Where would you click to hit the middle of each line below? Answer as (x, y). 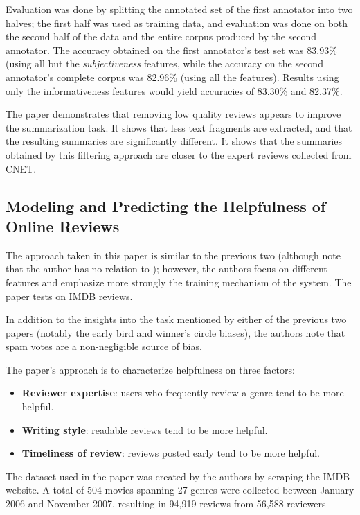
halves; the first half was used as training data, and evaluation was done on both (177, 23)
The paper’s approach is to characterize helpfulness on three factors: (150, 369)
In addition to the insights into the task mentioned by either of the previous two (176, 319)
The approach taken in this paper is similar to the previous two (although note (173, 255)
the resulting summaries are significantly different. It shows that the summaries (174, 141)
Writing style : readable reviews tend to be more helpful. (145, 429)
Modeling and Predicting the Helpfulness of (166, 206)
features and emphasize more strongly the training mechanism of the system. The (179, 282)
